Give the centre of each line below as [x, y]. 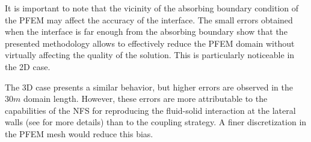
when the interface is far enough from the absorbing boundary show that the [146, 31]
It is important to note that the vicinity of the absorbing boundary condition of [152, 8]
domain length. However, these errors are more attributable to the [145, 99]
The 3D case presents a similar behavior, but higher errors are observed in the [149, 87]
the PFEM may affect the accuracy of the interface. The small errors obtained [149, 19]
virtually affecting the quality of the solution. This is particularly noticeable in [150, 55]
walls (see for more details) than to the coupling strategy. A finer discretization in [156, 122]
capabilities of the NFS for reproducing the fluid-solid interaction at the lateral [150, 110]
